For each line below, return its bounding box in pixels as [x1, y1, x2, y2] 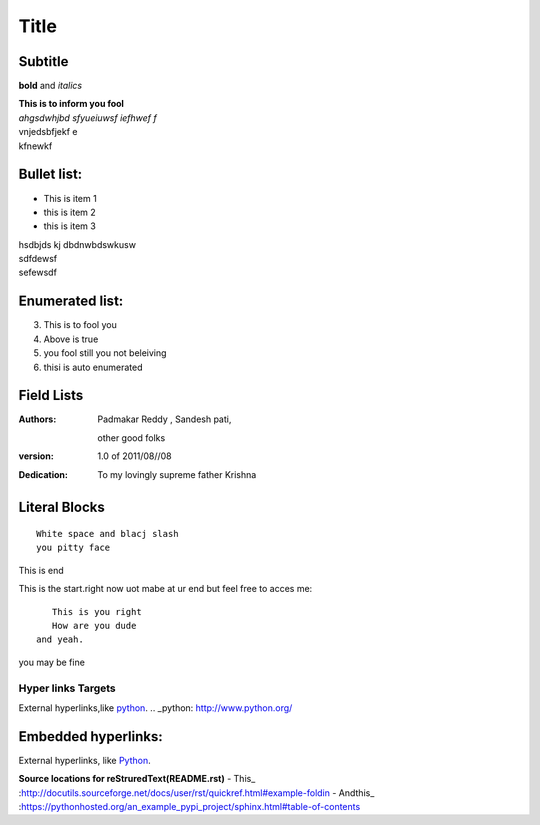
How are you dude [51, 620, 137, 631]
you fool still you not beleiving [43, 347, 167, 359]
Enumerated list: [18, 293, 124, 310]
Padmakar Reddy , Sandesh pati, [97, 413, 232, 425]
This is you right [51, 606, 142, 617]
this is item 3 [43, 220, 97, 232]
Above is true [43, 333, 99, 345]
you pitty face [36, 542, 111, 554]
